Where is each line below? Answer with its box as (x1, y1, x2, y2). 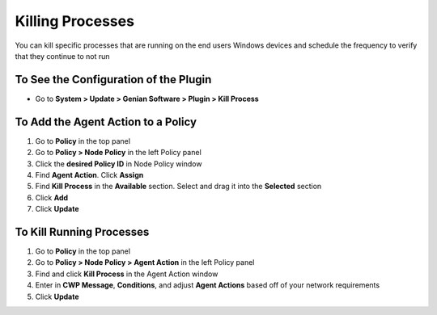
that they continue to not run (15, 51, 110, 61)
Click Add (35, 192, 69, 202)
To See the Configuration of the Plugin (15, 73, 212, 86)
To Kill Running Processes (15, 225, 150, 238)
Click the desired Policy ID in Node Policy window (35, 158, 202, 169)
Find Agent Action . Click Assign (35, 170, 144, 179)
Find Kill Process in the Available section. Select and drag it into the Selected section (35, 182, 322, 191)
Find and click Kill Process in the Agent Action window (35, 269, 218, 279)
